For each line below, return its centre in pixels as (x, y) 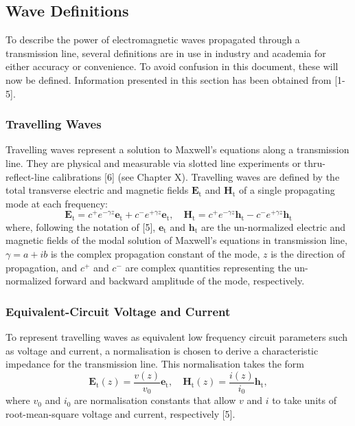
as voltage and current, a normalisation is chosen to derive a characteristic (162, 350)
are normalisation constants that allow (155, 400)
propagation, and (42, 267)
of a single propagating (287, 190)
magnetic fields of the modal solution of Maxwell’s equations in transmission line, (176, 240)
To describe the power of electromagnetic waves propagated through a (153, 40)
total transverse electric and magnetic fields (97, 190)
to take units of (304, 400)
